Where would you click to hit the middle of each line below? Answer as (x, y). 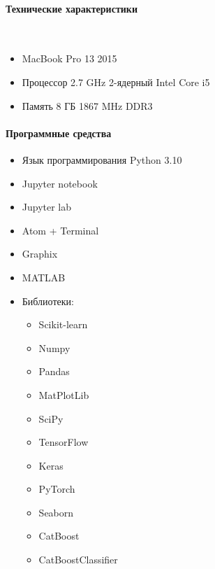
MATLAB (44, 277)
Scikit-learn (63, 324)
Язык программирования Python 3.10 (102, 159)
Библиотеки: (48, 301)
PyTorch (57, 489)
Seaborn (56, 512)
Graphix (40, 254)
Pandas (54, 371)
